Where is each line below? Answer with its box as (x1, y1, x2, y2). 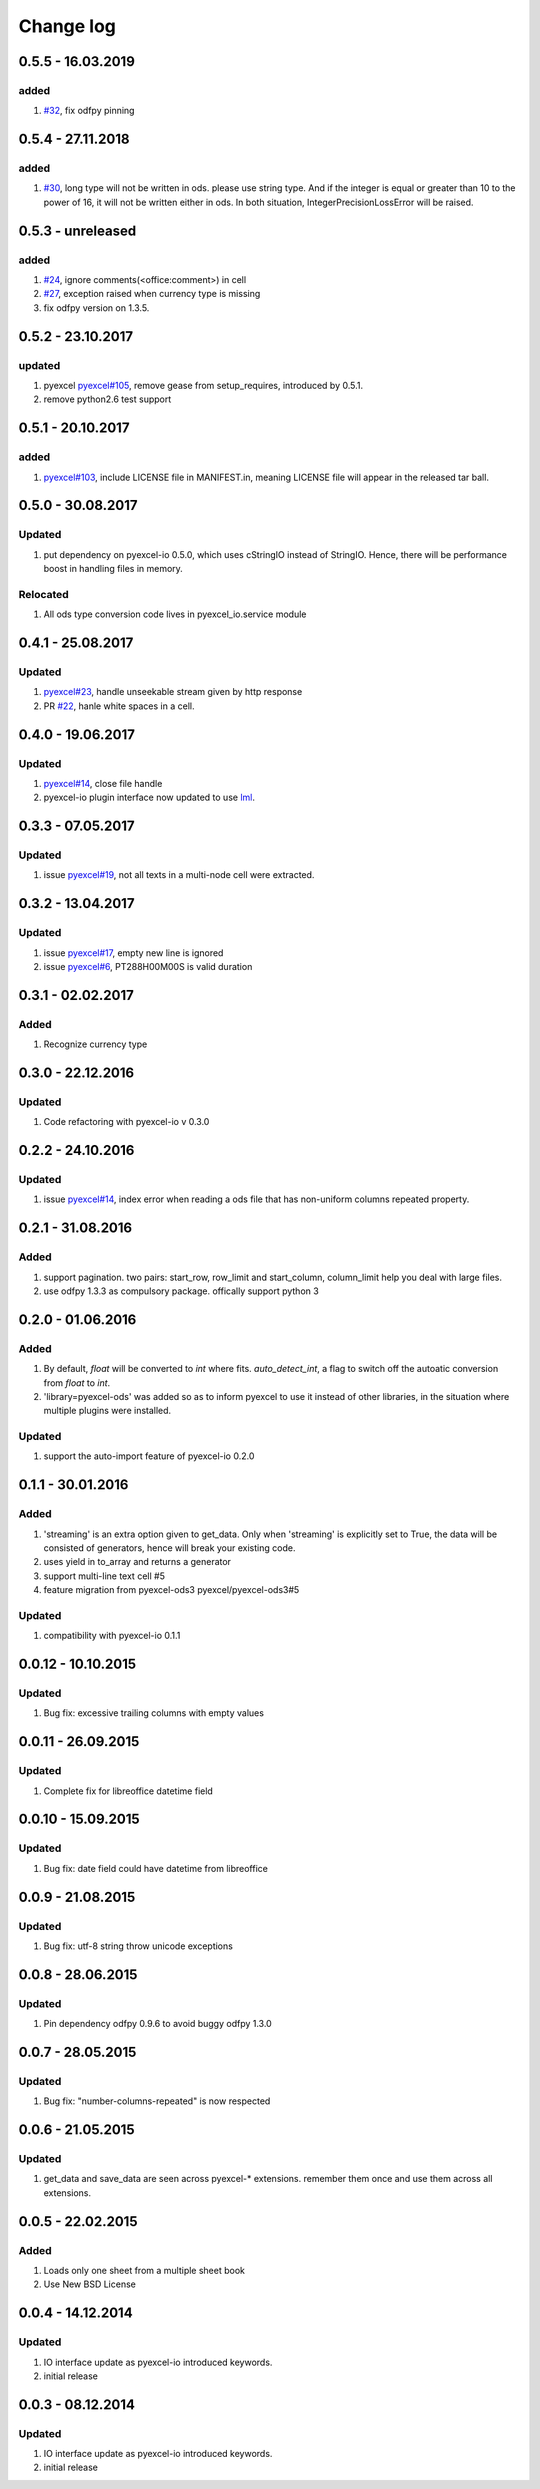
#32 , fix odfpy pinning (43, 105, 135, 117)
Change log (18, 15, 117, 37)
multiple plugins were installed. (43, 1405, 172, 1417)
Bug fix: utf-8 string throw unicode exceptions (43, 1940, 234, 1952)
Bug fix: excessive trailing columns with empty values (43, 1707, 265, 1719)
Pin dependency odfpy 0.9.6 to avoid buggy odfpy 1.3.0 (43, 2018, 272, 2030)
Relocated (18, 587, 69, 601)
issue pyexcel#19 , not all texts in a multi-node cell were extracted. (43, 869, 315, 881)
